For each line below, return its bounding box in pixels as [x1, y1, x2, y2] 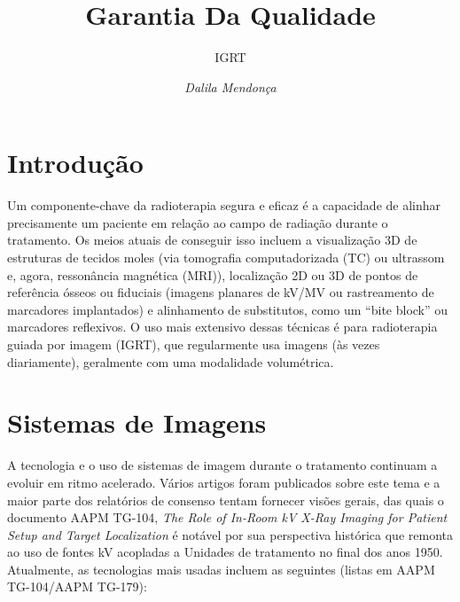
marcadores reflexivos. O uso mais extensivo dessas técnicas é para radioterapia [7, 317, 438, 336]
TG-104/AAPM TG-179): [7, 577, 147, 596]
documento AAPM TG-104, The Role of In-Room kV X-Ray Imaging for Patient [7, 508, 448, 527]
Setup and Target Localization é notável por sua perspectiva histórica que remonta [7, 525, 453, 543]
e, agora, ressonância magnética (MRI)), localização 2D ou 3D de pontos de [7, 265, 418, 284]
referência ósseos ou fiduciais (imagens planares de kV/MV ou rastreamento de [7, 283, 434, 301]
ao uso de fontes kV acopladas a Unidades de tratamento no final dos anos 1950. [7, 543, 443, 561]
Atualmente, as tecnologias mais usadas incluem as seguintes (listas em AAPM [7, 559, 435, 578]
